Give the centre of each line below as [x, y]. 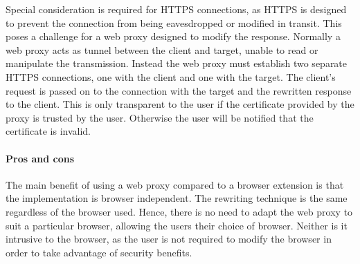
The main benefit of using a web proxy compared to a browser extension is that [175, 184]
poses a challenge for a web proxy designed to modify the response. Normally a [173, 36]
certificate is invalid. [48, 131]
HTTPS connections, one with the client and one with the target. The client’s [171, 76]
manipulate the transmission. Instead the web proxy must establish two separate [177, 63]
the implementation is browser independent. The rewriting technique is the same [177, 198]
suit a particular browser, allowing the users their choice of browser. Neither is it [177, 225]
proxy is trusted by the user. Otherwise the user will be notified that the [160, 117]
